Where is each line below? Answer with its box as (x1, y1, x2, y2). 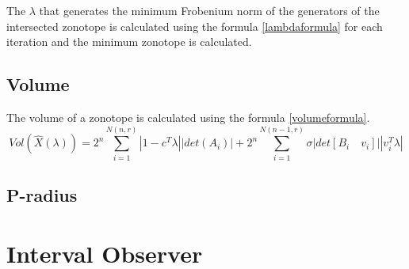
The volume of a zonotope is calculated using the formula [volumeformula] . (6, 108, 370, 125)
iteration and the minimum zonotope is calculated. (6, 33, 252, 50)
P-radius (6, 183, 78, 207)
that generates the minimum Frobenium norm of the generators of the (39, 2, 380, 18)
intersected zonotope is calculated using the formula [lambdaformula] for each (6, 17, 383, 34)
